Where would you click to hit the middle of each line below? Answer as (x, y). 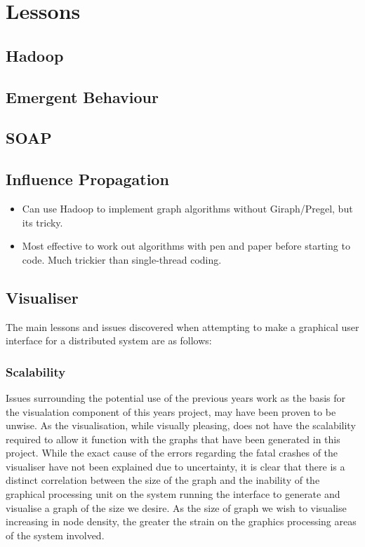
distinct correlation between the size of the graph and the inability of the (163, 480)
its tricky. (42, 222)
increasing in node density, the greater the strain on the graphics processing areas (181, 521)
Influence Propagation (87, 179)
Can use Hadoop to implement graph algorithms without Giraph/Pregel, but (187, 208)
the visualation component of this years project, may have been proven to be (171, 411)
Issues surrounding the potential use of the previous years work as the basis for (175, 397)
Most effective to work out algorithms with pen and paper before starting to (186, 246)
